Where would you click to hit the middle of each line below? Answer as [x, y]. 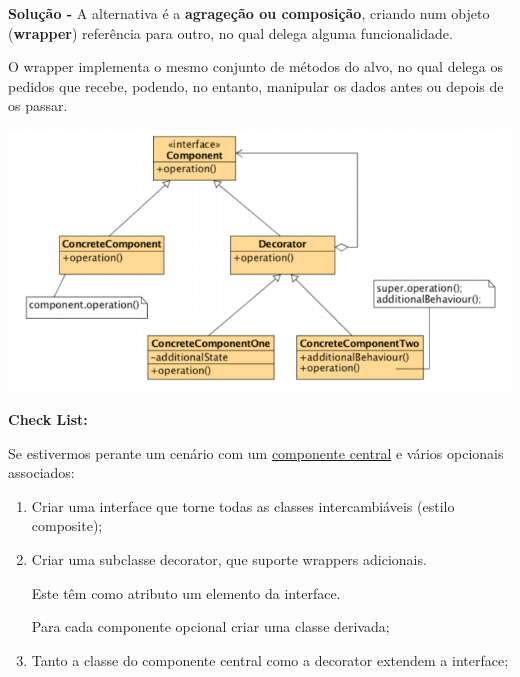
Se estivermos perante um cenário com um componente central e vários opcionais [256, 452]
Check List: [48, 418]
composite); [67, 525]
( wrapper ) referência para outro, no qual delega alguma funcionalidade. [230, 32]
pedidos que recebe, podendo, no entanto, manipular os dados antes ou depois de [256, 85]
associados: [41, 472]
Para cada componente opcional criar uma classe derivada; [210, 626]
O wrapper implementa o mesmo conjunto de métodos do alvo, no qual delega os [255, 66]
